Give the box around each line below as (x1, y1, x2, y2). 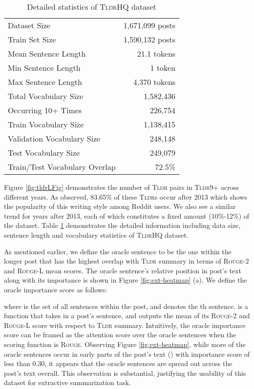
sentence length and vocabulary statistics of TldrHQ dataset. (4, 229, 189, 240)
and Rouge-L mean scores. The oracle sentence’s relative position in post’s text (4, 265, 241, 275)
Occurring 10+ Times (8, 104, 82, 116)
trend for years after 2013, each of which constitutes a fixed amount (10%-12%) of (4, 210, 250, 221)
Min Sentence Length (8, 62, 81, 73)
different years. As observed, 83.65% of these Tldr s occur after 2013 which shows (4, 191, 247, 202)
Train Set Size (8, 34, 56, 45)
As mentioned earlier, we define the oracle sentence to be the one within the (4, 246, 232, 256)
